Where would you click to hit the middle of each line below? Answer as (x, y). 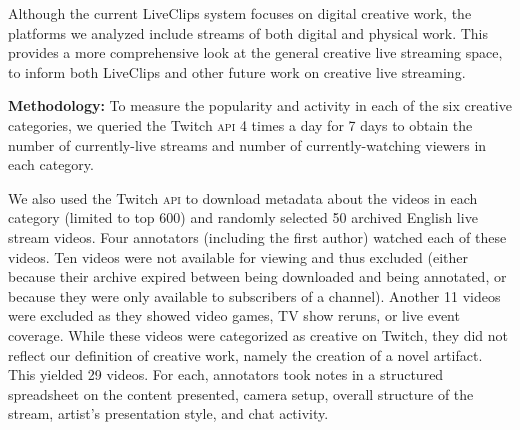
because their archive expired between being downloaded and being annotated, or (257, 276)
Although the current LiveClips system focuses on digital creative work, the (240, 13)
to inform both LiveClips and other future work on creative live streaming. (237, 71)
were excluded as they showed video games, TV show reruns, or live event (234, 315)
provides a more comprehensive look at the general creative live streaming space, (255, 52)
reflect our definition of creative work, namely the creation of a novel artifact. (245, 354)
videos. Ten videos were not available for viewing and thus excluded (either (238, 256)
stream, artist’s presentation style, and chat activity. (168, 413)
